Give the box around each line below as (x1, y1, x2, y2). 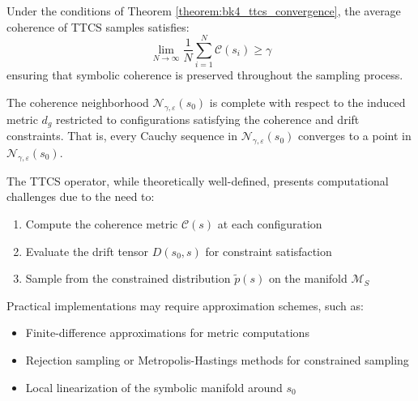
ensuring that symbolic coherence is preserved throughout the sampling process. (6, 66, 403, 83)
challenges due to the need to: (6, 188, 155, 205)
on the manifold (268, 270, 348, 287)
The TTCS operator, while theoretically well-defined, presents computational (6, 172, 389, 189)
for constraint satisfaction (205, 242, 332, 259)
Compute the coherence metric (25, 215, 178, 232)
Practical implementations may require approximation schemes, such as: (6, 296, 364, 314)
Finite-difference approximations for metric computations (25, 324, 309, 341)
